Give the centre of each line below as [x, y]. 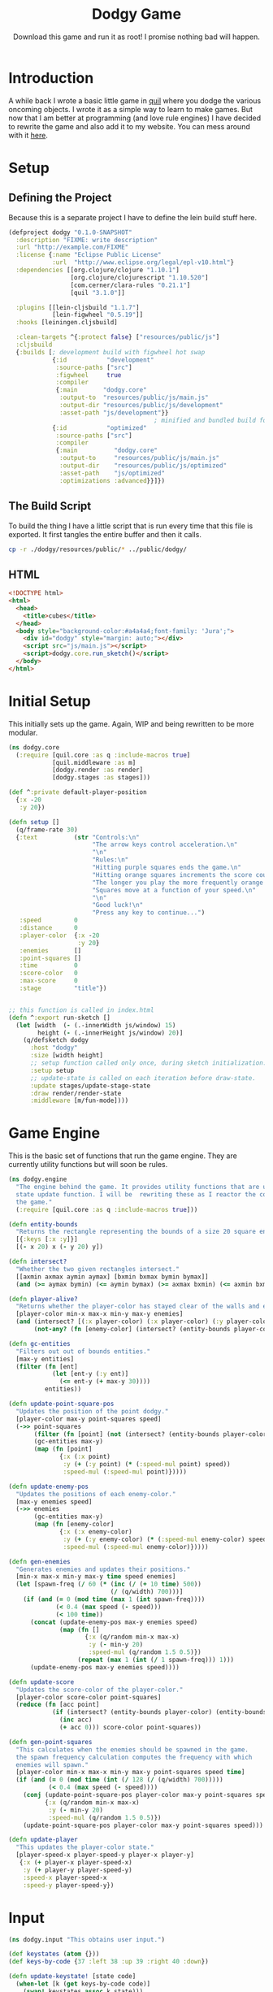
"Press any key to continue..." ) [149, 913]
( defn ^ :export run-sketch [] [60, 1018]
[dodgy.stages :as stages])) [101, 778]
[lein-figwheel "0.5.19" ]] [97, 315]
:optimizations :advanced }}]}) [112, 480]
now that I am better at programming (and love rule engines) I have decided [135, 118]
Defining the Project [60, 198]
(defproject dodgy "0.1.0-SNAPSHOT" [70, 232]
